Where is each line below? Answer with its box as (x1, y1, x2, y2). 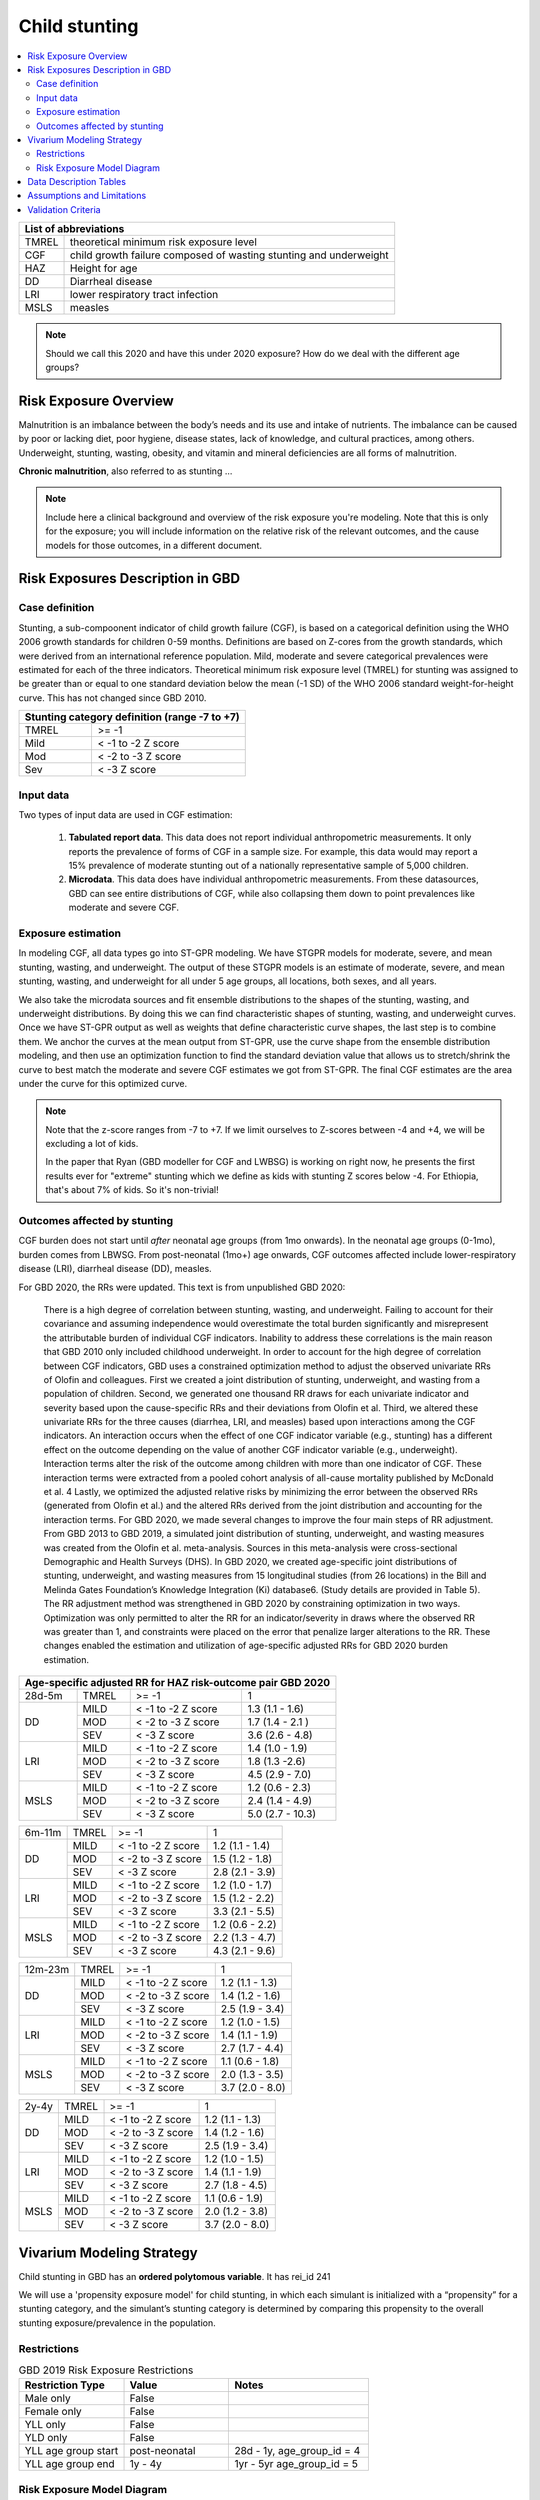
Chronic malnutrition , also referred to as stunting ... (18, 465, 233, 477)
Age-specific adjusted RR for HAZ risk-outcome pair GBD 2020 (24, 1676, 330, 1690)
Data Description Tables (27, 176, 127, 188)
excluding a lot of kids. (45, 1138, 139, 1150)
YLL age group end (24, 2457, 115, 2471)
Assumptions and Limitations (27, 190, 147, 202)
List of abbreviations (24, 222, 125, 236)
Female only (24, 2405, 82, 2419)
